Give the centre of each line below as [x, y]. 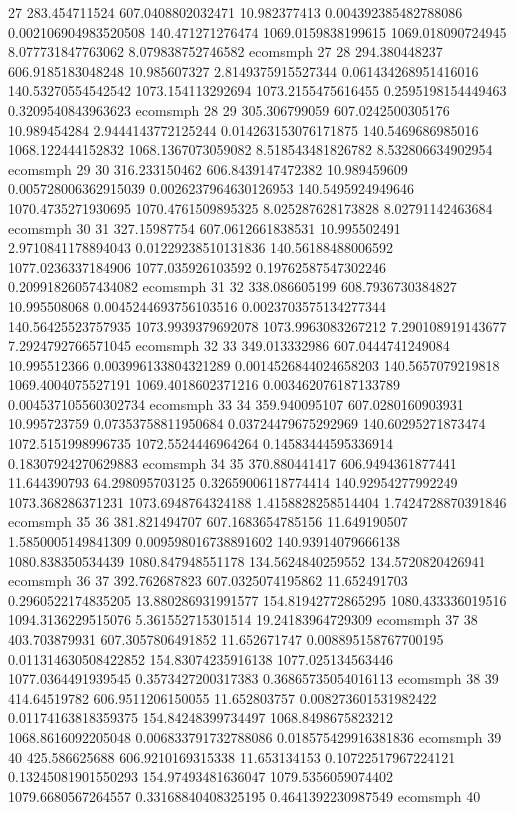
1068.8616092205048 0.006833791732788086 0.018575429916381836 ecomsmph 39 [255, 736]
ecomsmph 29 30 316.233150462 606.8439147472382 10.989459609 [208, 168]
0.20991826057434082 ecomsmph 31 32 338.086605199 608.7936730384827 [232, 286]
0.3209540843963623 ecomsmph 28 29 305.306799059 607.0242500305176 [229, 109]
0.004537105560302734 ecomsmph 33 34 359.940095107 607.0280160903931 [236, 403]
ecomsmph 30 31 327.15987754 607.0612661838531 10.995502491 [204, 227]
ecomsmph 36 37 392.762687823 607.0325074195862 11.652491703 [208, 580]
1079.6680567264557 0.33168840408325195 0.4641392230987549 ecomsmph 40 [244, 795]
